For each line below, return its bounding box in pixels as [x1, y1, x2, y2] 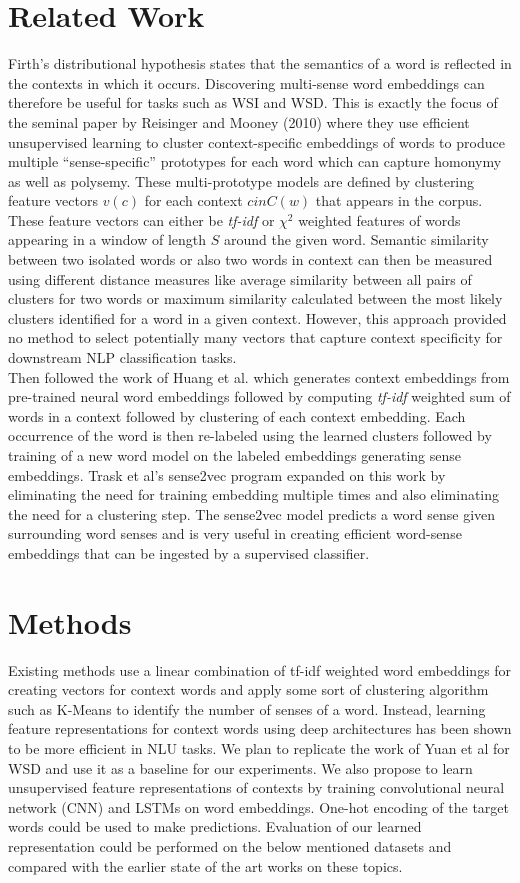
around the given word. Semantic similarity [223, 229, 489, 250]
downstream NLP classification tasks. [8, 347, 237, 368]
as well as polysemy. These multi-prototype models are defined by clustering [8, 170, 475, 191]
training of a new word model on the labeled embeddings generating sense [8, 445, 462, 465]
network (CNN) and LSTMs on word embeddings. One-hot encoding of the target [8, 796, 509, 817]
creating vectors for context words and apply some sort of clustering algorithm [8, 679, 489, 700]
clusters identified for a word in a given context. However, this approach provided [8, 307, 507, 328]
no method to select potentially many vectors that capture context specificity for [8, 327, 503, 348]
